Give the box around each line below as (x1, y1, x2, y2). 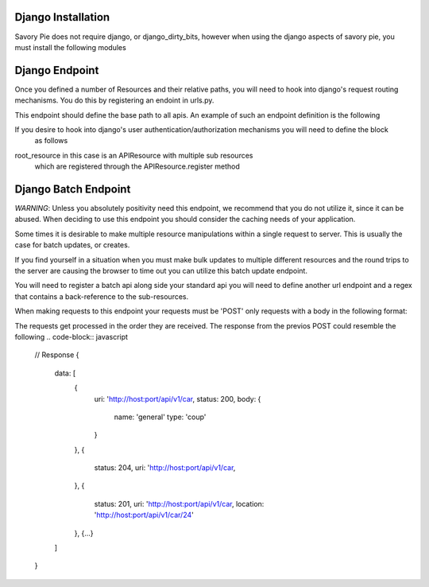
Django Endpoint (14, 64, 99, 77)
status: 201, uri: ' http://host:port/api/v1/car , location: (94, 499, 265, 508)
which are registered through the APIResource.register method (34, 161, 240, 171)
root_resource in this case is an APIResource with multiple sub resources (14, 150, 253, 160)
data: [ (54, 368, 76, 378)
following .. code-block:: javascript (14, 332, 129, 341)
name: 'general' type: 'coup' (114, 412, 207, 422)
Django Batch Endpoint (14, 182, 131, 196)
